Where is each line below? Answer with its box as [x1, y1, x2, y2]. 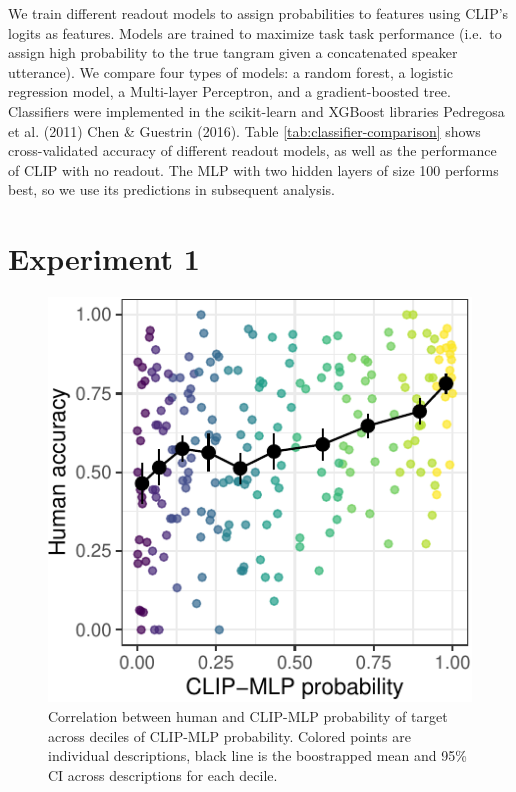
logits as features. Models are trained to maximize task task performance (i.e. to [8, 22, 502, 43]
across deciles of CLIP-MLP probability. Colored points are [48, 725, 411, 746]
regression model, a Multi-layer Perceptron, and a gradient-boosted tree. [8, 81, 451, 102]
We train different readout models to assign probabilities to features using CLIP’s [8, 3, 509, 23]
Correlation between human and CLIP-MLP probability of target [48, 706, 448, 726]
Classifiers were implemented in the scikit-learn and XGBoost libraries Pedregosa [8, 100, 505, 121]
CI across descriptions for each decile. [48, 764, 278, 785]
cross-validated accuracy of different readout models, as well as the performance [8, 140, 497, 161]
